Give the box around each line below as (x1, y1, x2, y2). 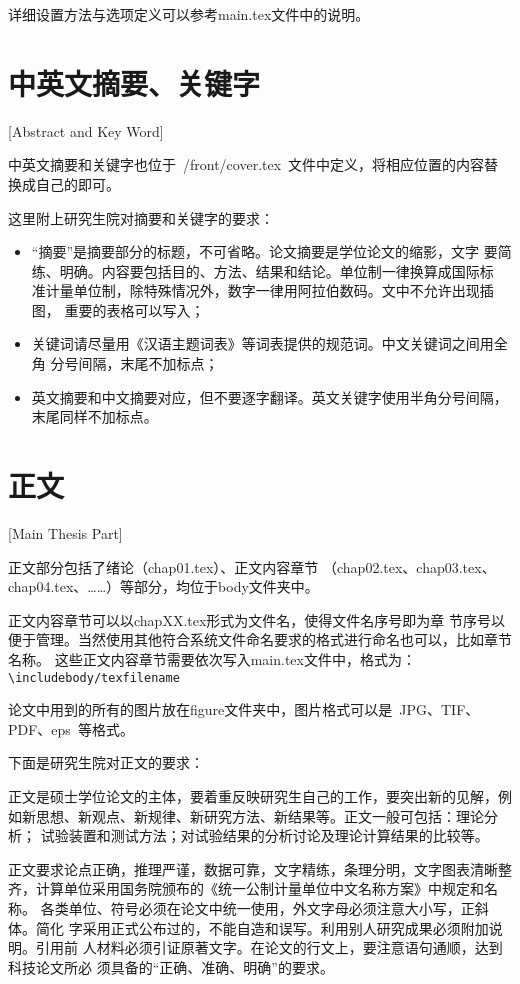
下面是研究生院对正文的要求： (8, 752, 204, 773)
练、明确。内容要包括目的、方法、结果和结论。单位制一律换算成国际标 (31, 260, 494, 281)
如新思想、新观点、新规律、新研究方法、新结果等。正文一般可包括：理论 (8, 805, 484, 826)
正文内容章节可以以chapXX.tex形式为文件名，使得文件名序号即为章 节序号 (8, 609, 491, 630)
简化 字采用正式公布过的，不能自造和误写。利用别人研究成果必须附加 (35, 917, 489, 938)
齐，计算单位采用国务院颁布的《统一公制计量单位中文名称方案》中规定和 (8, 878, 484, 899)
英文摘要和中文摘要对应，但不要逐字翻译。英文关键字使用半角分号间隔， (31, 386, 508, 407)
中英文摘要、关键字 (8, 62, 261, 103)
